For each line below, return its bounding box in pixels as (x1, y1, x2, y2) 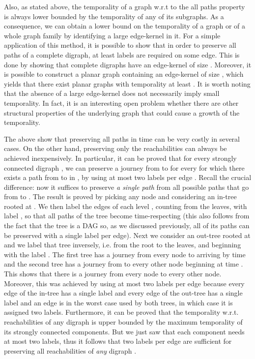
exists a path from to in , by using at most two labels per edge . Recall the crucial (4, 172, 252, 182)
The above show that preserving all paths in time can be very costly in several (4, 133, 240, 144)
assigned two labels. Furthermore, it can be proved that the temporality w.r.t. (4, 307, 239, 317)
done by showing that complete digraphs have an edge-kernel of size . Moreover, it (4, 59, 252, 69)
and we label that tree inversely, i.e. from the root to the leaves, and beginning (4, 239, 241, 250)
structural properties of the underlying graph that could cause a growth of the (4, 107, 240, 118)
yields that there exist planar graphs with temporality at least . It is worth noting (4, 78, 251, 89)
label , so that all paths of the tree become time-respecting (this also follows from (4, 210, 250, 221)
